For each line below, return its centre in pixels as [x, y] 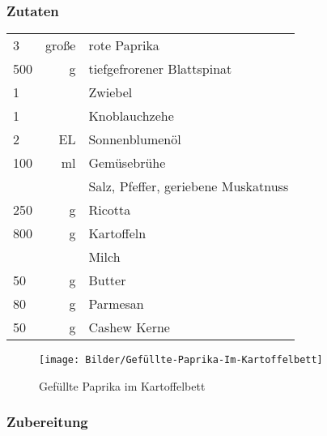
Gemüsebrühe [127, 163]
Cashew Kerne [129, 327]
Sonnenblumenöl [135, 139]
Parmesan [116, 304]
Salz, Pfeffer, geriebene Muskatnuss [189, 186]
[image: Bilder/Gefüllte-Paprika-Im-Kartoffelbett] [181, 360]
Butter [107, 280]
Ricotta [110, 210]
